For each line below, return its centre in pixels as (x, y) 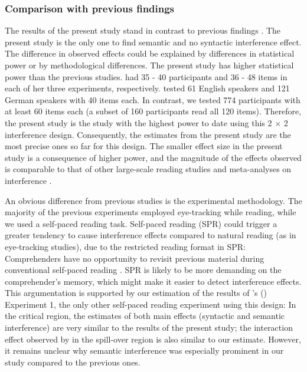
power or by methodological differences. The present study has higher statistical (149, 65)
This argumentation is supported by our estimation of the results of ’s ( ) (136, 293)
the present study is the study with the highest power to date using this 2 (138, 122)
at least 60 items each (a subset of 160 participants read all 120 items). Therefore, (153, 111)
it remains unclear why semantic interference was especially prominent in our (144, 350)
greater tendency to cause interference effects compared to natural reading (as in (151, 235)
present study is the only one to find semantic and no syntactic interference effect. (153, 42)
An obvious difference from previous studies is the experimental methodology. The (153, 200)
